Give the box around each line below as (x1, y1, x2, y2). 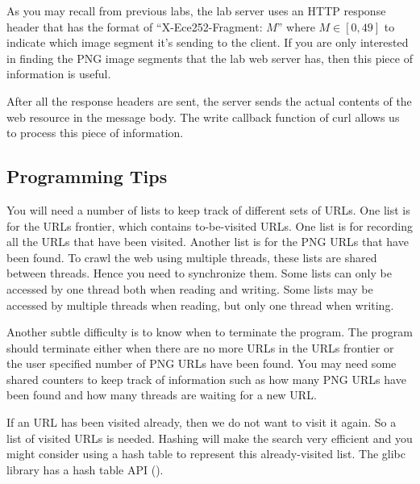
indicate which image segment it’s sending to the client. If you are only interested (6, 34, 409, 51)
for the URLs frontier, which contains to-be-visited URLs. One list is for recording (6, 217, 413, 234)
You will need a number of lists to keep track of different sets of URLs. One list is (6, 201, 410, 218)
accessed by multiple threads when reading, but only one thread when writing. (6, 296, 394, 313)
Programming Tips (6, 164, 168, 189)
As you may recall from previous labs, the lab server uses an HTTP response (6, 2, 386, 19)
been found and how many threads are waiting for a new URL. (6, 386, 317, 403)
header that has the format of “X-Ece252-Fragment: (6, 18, 263, 35)
